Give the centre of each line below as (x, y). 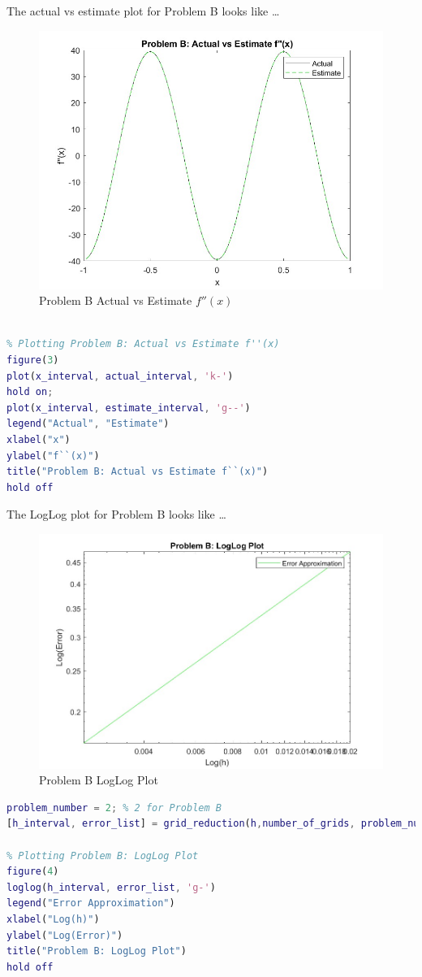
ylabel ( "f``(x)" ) (53, 456)
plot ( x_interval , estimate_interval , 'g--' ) (129, 408)
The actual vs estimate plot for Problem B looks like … (143, 11)
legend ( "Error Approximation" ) (91, 903)
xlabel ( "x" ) (39, 439)
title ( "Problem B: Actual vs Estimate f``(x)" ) (138, 472)
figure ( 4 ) (33, 872)
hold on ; (30, 392)
